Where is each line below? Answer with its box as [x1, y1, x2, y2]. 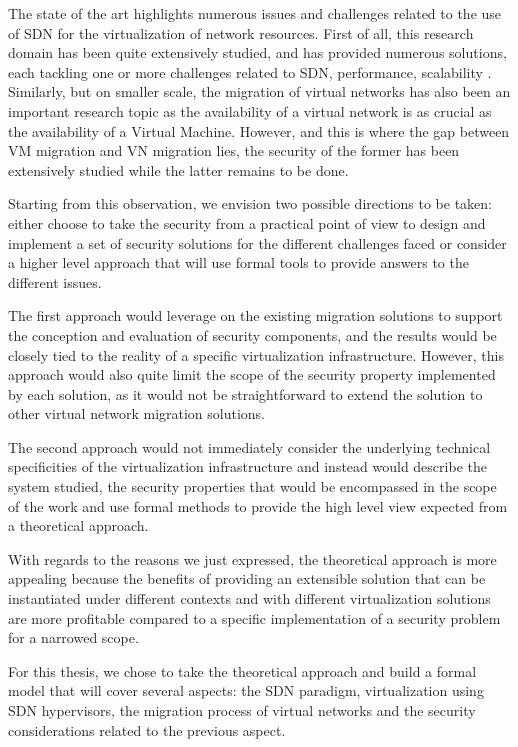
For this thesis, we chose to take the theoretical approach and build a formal [8, 660, 477, 681]
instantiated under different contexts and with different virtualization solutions [8, 588, 491, 609]
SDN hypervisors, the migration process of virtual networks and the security [8, 700, 476, 720]
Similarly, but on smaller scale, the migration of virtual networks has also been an [8, 81, 511, 102]
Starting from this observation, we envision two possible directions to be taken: [8, 193, 493, 214]
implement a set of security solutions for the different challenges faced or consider [8, 232, 507, 253]
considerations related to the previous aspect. [8, 719, 286, 740]
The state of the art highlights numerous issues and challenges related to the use [8, 3, 502, 23]
